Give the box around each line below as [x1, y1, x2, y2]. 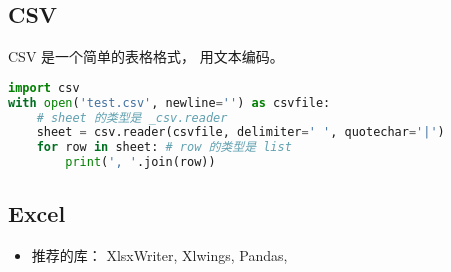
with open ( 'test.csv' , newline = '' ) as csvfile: [8, 95, 331, 110]
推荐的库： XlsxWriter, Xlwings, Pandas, [31, 245, 288, 266]
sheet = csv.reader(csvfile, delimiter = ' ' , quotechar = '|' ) [36, 125, 445, 140]
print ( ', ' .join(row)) [65, 155, 216, 170]
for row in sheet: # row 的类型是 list [36, 140, 292, 155]
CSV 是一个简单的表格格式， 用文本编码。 [8, 46, 284, 67]
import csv [8, 80, 80, 95]
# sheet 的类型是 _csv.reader [36, 110, 228, 125]
